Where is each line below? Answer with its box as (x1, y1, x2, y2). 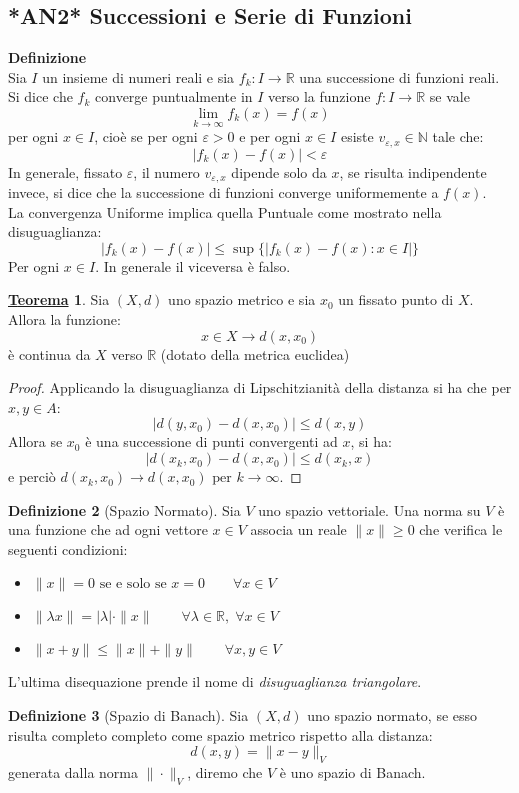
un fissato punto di (338, 289, 454, 310)
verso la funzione (268, 86, 371, 107)
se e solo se (99, 577, 167, 592)
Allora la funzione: (8, 309, 121, 330)
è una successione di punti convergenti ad (85, 431, 338, 452)
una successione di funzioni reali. (299, 66, 500, 87)
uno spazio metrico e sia (168, 289, 316, 310)
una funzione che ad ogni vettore (8, 519, 208, 540)
